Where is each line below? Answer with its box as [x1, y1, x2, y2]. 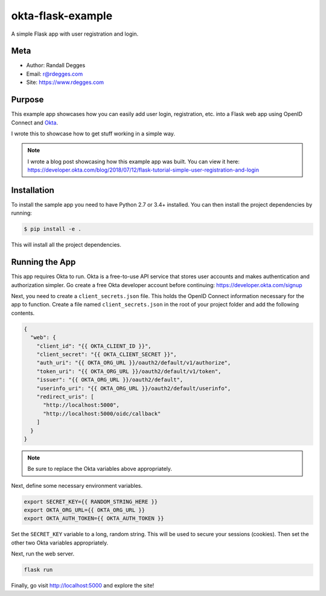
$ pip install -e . [24, 225, 81, 233]
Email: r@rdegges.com [26, 70, 83, 77]
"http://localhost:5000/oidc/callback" [43, 410, 161, 417]
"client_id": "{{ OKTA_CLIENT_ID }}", [36, 342, 152, 349]
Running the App [11, 257, 76, 267]
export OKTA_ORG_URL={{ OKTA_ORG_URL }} [24, 507, 145, 514]
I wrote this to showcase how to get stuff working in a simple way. [11, 130, 175, 137]
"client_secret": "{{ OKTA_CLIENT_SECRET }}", [36, 351, 177, 358]
